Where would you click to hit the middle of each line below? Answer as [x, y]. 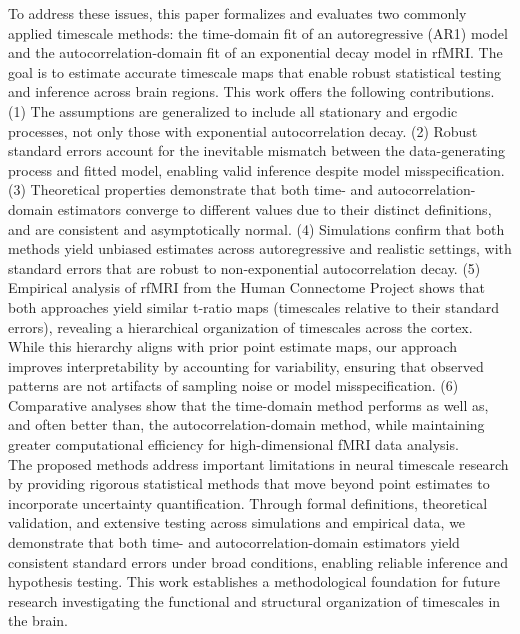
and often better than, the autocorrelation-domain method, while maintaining [246, 424]
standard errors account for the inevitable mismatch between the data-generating [257, 150]
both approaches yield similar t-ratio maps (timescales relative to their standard [254, 306]
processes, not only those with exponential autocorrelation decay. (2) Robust [243, 130]
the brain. [38, 620]
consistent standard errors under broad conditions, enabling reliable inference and [258, 561]
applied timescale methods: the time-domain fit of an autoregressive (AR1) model [258, 32]
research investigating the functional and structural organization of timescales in [254, 600]
